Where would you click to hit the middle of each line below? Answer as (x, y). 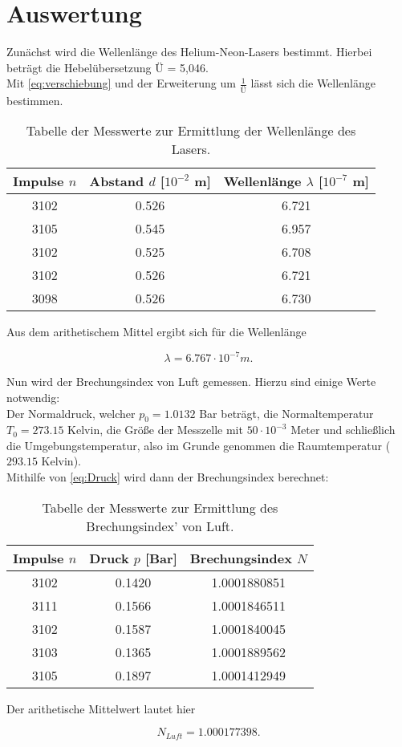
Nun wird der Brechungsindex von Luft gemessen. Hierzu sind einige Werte (191, 382)
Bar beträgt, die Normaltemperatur (286, 413)
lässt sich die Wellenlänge (313, 83)
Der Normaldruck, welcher (71, 413)
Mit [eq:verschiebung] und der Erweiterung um (121, 83)
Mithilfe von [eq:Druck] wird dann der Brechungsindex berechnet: (168, 477)
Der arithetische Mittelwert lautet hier (101, 708)
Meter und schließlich (343, 430)
